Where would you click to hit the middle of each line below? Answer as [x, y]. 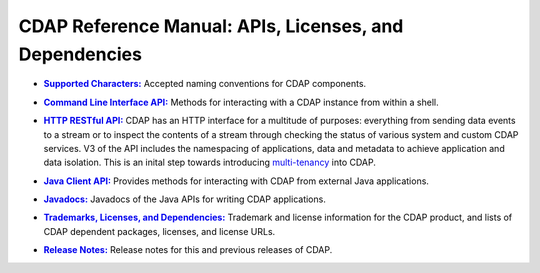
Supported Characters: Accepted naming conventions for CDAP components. [205, 84]
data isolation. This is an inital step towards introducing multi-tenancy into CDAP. [210, 162]
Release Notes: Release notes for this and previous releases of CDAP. [188, 250]
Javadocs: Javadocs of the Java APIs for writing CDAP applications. [185, 199]
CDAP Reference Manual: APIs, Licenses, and [211, 26]
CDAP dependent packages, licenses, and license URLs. [159, 231]
